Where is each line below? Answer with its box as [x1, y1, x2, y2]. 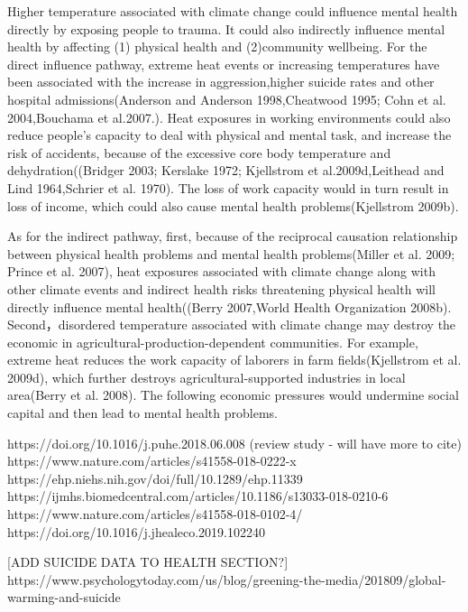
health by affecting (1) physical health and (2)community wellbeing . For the [7, 37, 427, 56]
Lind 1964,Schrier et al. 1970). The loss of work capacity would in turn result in [7, 178, 449, 197]
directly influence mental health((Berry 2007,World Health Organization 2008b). [7, 297, 452, 316]
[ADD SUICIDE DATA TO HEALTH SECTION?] [7, 552, 289, 571]
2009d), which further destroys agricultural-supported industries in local [7, 367, 406, 386]
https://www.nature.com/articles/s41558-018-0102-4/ [7, 505, 303, 524]
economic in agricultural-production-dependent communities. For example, [7, 332, 418, 351]
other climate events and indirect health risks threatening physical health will [7, 279, 436, 298]
